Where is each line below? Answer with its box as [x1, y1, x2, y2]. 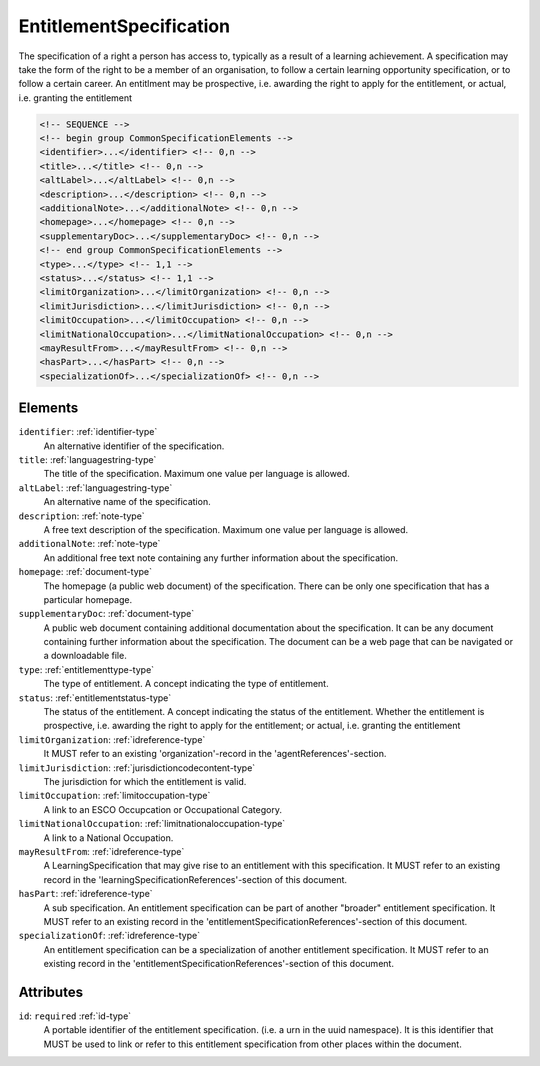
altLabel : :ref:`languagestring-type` [18, 481, 173, 494]
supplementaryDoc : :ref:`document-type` [18, 608, 195, 620]
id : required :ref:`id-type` [18, 1010, 132, 1022]
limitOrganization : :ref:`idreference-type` [18, 733, 206, 745]
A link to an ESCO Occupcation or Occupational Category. [43, 803, 282, 815]
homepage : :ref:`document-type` [18, 566, 153, 578]
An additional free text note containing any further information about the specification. [43, 551, 399, 564]
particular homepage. [43, 593, 133, 605]
